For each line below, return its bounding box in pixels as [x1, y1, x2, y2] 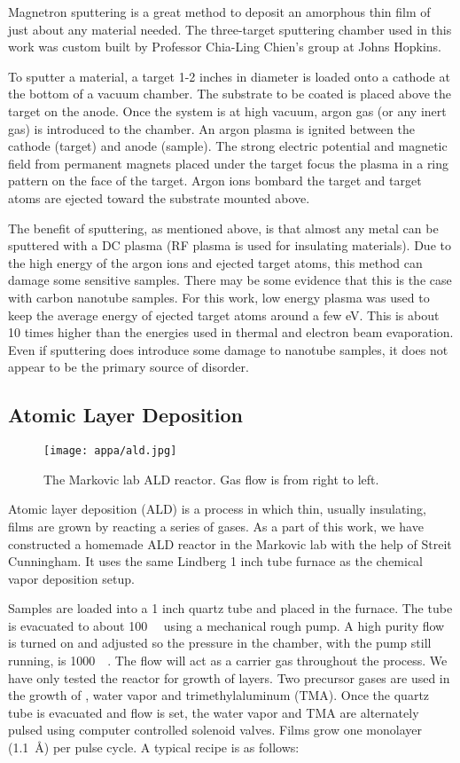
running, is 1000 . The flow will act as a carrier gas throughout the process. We [8, 651, 448, 670]
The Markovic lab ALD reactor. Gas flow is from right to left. [43, 469, 379, 488]
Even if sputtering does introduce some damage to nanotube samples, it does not [8, 340, 448, 358]
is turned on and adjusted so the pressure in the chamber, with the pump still [8, 633, 432, 652]
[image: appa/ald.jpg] [43, 444, 177, 458]
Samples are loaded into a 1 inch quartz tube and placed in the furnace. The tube [8, 599, 453, 617]
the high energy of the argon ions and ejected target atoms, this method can [8, 253, 423, 271]
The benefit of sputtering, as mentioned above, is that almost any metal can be [8, 218, 439, 237]
